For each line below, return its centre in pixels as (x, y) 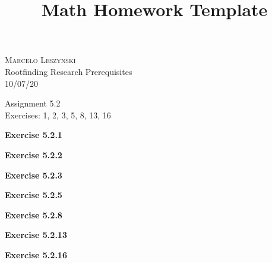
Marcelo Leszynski (40, 60)
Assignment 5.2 (33, 103)
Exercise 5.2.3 (34, 175)
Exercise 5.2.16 (36, 254)
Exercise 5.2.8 (34, 215)
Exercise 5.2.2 (34, 154)
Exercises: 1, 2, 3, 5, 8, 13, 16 (58, 115)
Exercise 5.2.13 (36, 235)
